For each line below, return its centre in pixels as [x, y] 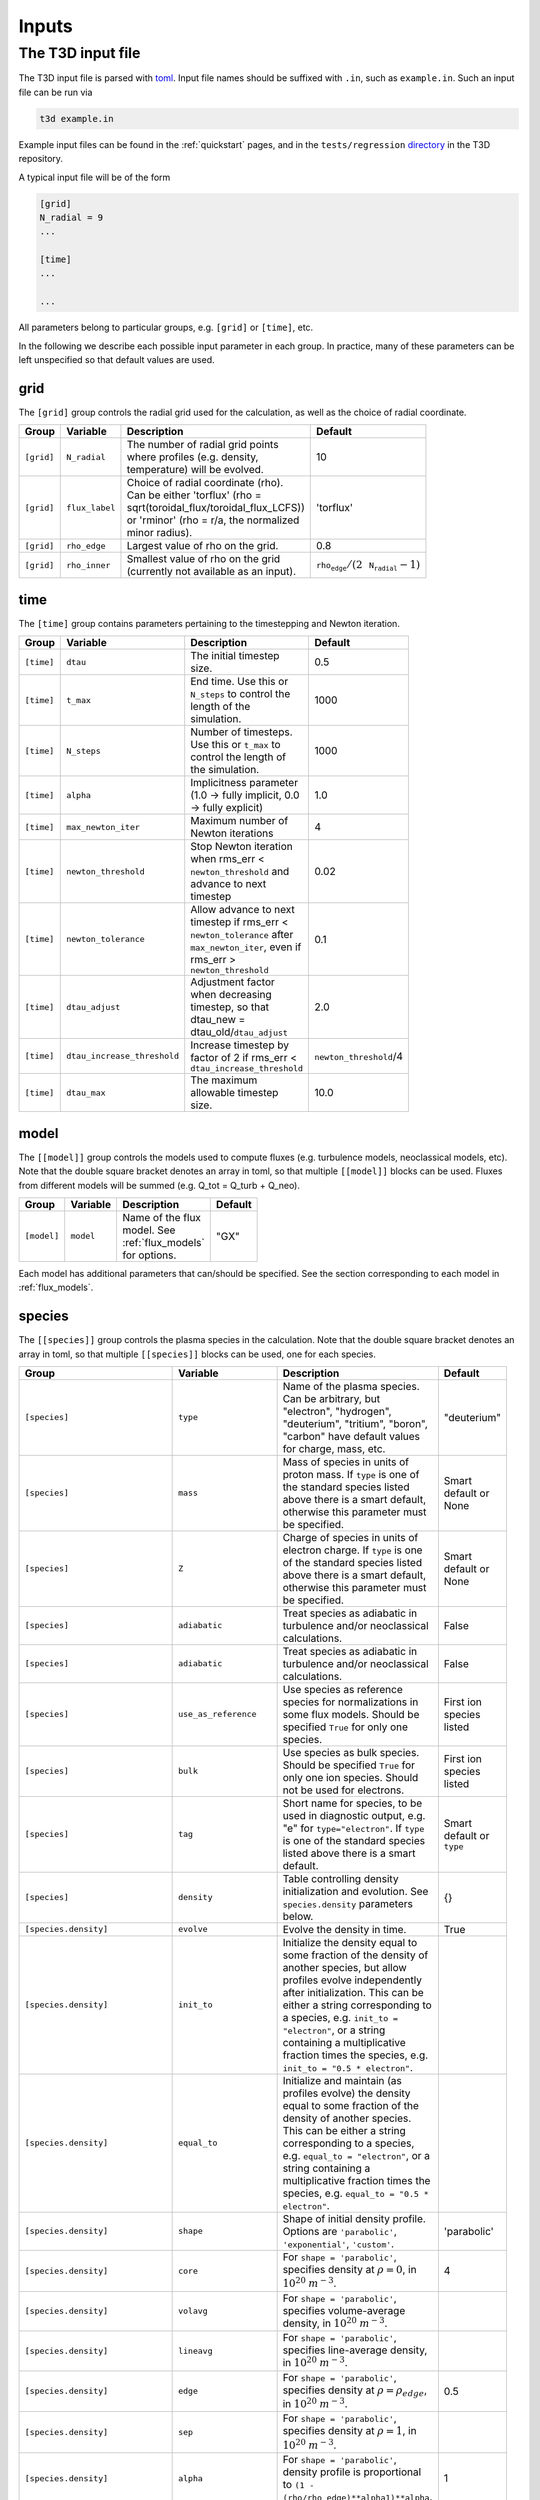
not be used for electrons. [343, 1790]
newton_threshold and [240, 872]
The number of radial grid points [202, 445]
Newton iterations [232, 833]
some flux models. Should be [351, 1714]
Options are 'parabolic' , [339, 2231]
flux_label [91, 507]
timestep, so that [230, 1007]
